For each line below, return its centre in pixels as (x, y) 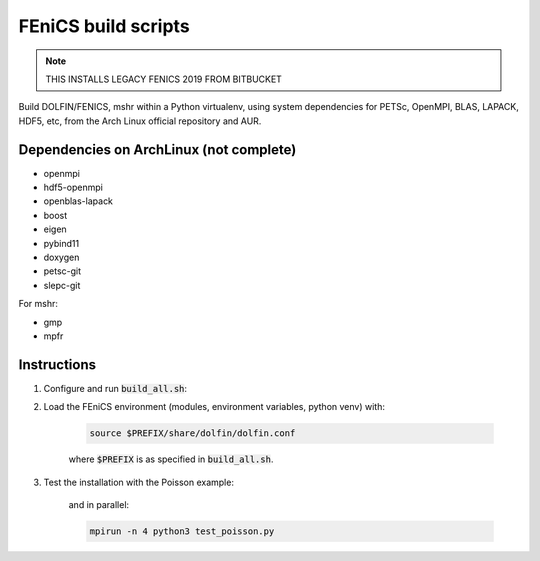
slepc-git (62, 285)
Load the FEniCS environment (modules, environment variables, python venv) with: (214, 407)
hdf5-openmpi (73, 187)
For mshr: (38, 304)
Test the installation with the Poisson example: (139, 482)
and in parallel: (99, 504)
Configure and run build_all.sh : (115, 388)
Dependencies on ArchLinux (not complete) (157, 149)
